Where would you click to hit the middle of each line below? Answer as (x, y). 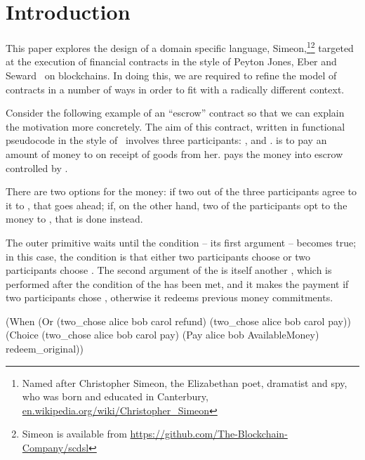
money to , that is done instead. (74, 219)
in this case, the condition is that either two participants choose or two (158, 256)
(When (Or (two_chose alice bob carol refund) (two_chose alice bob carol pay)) (178, 321)
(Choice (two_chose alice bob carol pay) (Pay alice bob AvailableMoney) (162, 335)
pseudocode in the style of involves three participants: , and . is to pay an (166, 140)
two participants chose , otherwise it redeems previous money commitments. (170, 297)
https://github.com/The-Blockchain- (209, 434)
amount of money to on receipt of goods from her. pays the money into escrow (174, 153)
